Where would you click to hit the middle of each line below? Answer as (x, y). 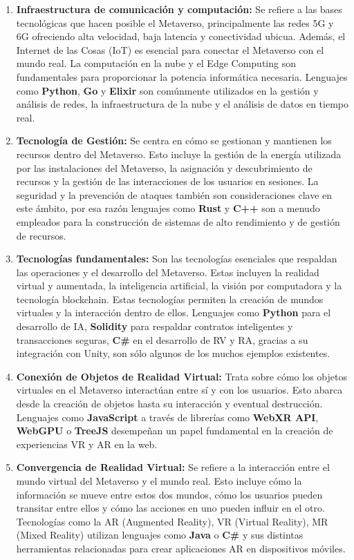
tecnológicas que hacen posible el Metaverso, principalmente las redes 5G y (175, 22)
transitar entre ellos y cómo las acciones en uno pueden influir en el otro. (170, 508)
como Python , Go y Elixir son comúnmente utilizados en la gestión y (167, 90)
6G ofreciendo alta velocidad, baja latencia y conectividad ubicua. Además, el (181, 36)
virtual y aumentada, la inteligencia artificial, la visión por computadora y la (179, 286)
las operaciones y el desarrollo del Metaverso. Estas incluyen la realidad (168, 272)
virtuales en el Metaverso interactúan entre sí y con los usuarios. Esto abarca (179, 390)
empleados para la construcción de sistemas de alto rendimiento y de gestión (178, 221)
